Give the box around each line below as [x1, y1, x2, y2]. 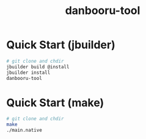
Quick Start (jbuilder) [6, 38, 115, 52]
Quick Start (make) [6, 96, 104, 110]
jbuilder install [6, 69, 51, 76]
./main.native [6, 127, 43, 134]
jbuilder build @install [6, 63, 70, 70]
